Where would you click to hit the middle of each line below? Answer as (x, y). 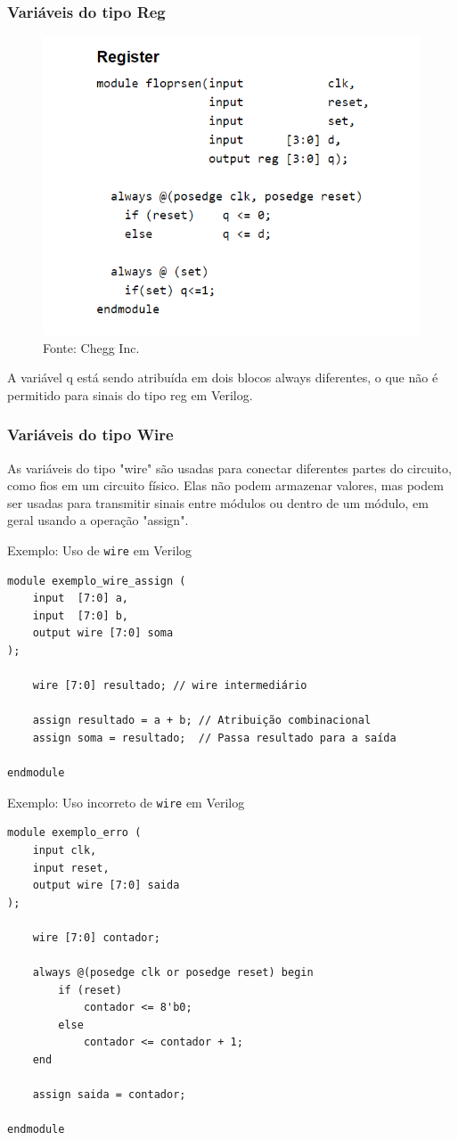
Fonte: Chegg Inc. (91, 347)
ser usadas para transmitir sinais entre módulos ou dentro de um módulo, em (218, 502)
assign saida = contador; (109, 1095)
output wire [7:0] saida (106, 886)
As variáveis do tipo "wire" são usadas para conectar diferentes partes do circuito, (229, 467)
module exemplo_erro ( (74, 833)
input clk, (65, 850)
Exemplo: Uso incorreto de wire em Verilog (126, 802)
